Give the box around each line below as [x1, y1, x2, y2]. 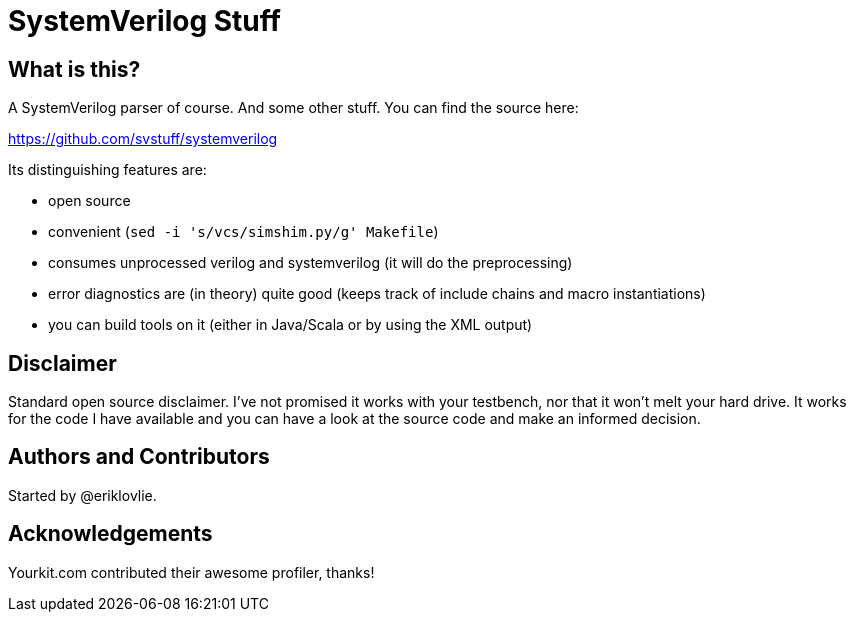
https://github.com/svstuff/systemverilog [8, 130, 278, 148]
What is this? [8, 56, 141, 82]
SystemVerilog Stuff [8, 4, 281, 38]
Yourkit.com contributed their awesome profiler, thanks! [8, 563, 375, 581]
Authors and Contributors [8, 444, 270, 470]
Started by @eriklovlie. [8, 486, 157, 504]
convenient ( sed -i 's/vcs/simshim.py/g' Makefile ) [48, 223, 439, 241]
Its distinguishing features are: [8, 161, 207, 179]
